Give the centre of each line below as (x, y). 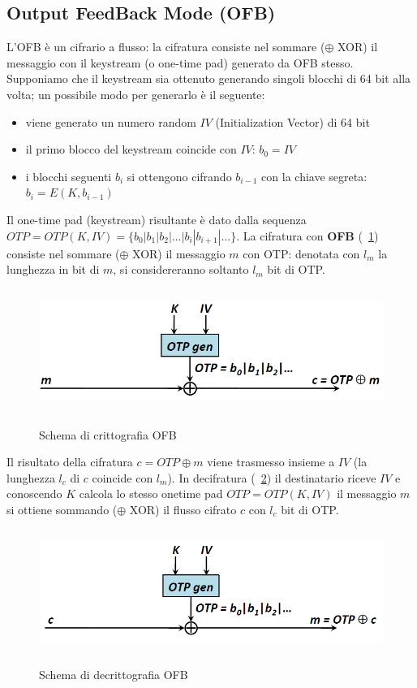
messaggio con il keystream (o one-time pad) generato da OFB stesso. (180, 62)
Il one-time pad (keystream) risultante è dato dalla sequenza (157, 219)
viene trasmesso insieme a (271, 462)
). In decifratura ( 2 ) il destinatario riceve (272, 477)
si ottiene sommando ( (62, 509)
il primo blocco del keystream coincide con (131, 149)
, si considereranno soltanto (181, 269)
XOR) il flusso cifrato (183, 509)
